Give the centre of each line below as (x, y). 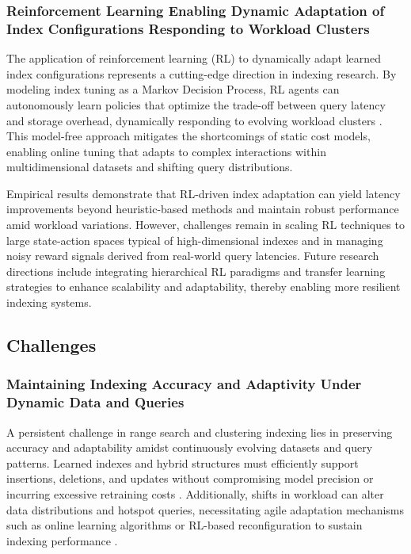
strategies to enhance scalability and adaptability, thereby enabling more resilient (204, 287)
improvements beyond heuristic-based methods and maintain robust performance (203, 209)
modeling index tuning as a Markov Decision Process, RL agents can (173, 89)
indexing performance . (62, 540)
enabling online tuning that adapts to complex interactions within (166, 151)
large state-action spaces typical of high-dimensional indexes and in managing (195, 240)
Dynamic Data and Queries (95, 402)
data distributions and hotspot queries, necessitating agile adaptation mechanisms (205, 509)
